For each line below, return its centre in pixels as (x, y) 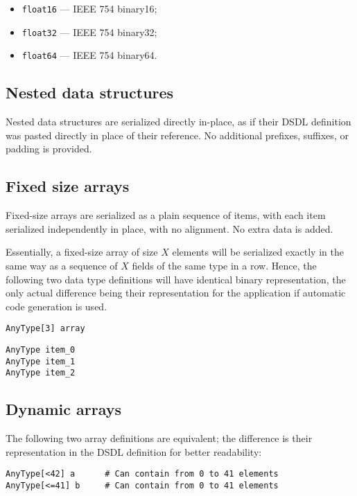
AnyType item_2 (41, 373)
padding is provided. (49, 149)
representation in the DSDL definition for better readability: (134, 451)
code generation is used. (56, 306)
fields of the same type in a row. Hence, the (224, 265)
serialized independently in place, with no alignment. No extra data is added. (169, 228)
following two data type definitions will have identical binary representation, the (176, 279)
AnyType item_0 (41, 349)
